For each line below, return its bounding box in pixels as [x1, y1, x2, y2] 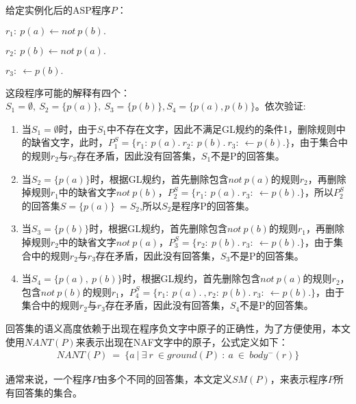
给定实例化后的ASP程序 [5, 3, 111, 16]
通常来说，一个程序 [5, 372, 92, 386]
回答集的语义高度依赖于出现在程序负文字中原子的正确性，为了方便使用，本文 [5, 320, 351, 335]
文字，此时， [50, 135, 108, 149]
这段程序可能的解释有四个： [5, 85, 130, 99]
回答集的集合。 [14, 385, 82, 399]
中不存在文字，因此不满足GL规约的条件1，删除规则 [107, 121, 336, 136]
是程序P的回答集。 [171, 198, 255, 212]
